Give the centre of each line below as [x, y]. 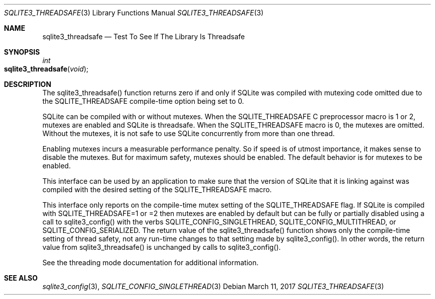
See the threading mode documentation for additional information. [150, 262]
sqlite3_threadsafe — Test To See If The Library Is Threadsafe [144, 37]
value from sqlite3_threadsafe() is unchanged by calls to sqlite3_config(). [162, 247]
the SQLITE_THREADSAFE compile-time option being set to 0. [143, 101]
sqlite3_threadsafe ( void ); [46, 69]
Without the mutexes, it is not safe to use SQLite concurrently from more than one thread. [188, 133]
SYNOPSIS [22, 52]
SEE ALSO [21, 278]
